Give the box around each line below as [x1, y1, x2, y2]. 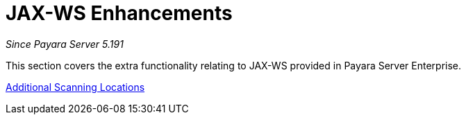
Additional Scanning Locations [6, 80, 145, 93]
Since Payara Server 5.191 [6, 37, 124, 50]
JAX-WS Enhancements [6, 1, 233, 25]
